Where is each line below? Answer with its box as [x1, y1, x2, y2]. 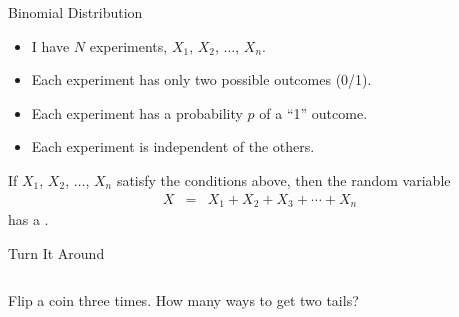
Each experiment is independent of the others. [31, 136, 315, 157]
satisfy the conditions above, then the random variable [116, 169, 451, 190]
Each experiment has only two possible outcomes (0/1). [31, 69, 372, 90]
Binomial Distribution [8, 2, 143, 22]
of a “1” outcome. [259, 102, 368, 123]
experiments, [89, 35, 168, 56]
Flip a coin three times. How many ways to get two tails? [8, 290, 359, 311]
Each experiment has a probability [31, 102, 243, 123]
